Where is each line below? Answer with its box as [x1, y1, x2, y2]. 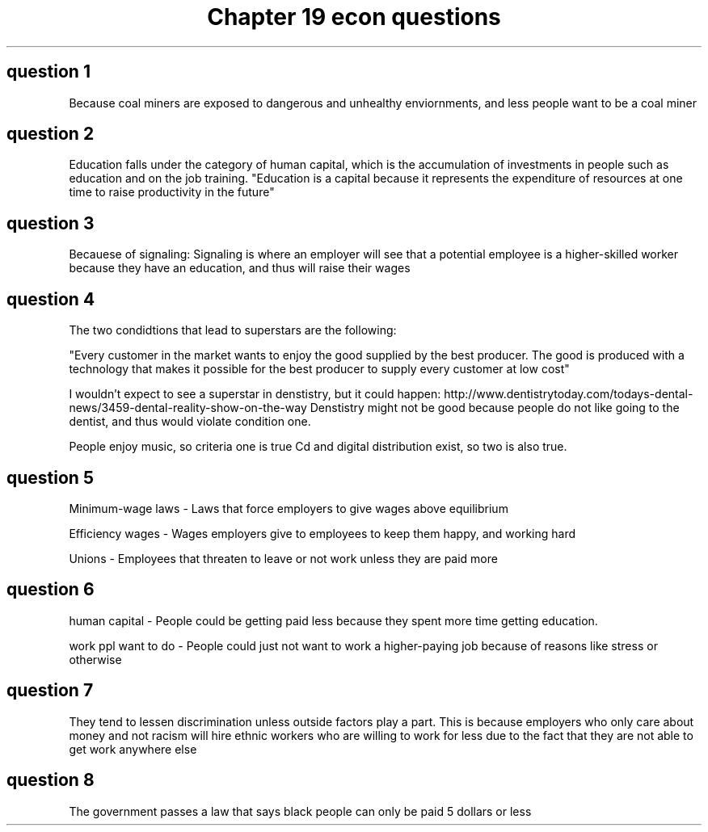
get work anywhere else [69, 742, 197, 756]
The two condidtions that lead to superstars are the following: [69, 323, 397, 338]
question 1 [6, 61, 91, 82]
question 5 [6, 467, 94, 488]
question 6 [6, 579, 95, 600]
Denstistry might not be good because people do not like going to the [310, 401, 680, 415]
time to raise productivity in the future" [69, 185, 275, 200]
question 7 [6, 680, 94, 701]
